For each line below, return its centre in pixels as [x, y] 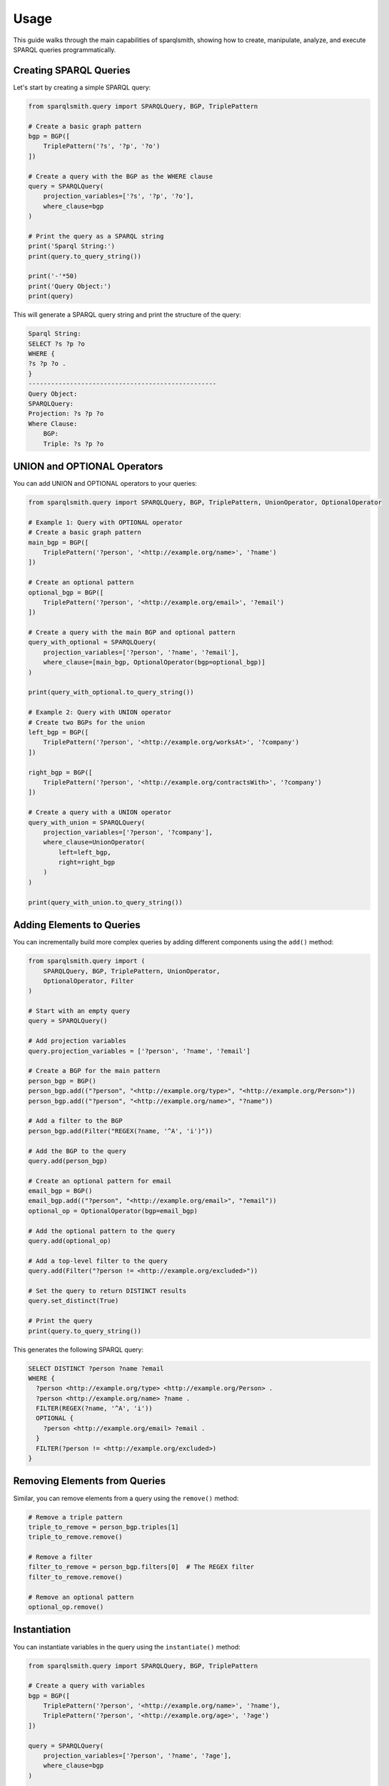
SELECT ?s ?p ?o [57, 344]
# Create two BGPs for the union [87, 722]
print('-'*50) [53, 276]
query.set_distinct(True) [74, 1301]
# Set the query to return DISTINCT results [107, 1291]
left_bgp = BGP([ [59, 732]
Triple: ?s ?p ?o [74, 444]
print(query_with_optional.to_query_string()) [111, 692]
